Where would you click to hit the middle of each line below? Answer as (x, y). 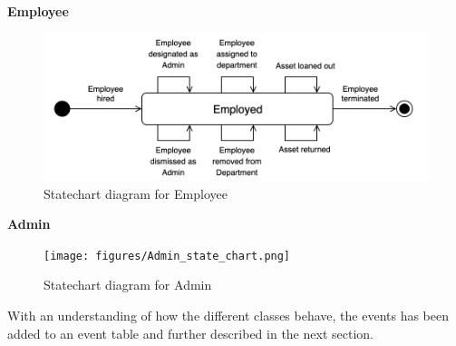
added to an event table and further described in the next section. (190, 333)
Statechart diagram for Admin (128, 285)
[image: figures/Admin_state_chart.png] (167, 256)
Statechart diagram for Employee (136, 193)
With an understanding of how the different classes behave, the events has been (228, 316)
